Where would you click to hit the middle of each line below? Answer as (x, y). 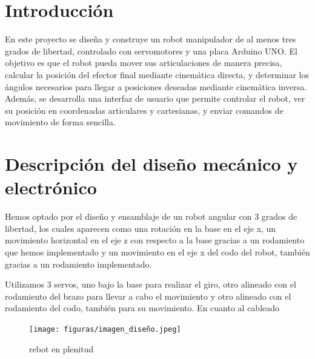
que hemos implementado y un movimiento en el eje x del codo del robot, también (157, 252)
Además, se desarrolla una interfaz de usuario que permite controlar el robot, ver (155, 98)
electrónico (51, 187)
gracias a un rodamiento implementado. (78, 264)
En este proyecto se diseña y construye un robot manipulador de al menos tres (151, 39)
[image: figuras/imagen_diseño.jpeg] (105, 329)
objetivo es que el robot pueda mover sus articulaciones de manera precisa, (144, 63)
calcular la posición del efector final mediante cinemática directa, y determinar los (157, 74)
